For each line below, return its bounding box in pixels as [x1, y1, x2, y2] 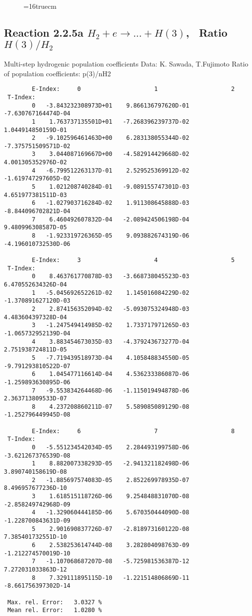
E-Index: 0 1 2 [32, 86, 235, 93]
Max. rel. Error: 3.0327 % [7, 598, 102, 606]
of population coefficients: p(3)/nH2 [4, 68, 111, 78]
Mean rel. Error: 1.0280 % [7, 607, 102, 614]
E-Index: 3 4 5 [32, 257, 235, 264]
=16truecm [23, 1, 57, 11]
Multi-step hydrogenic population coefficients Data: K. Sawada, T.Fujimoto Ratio [4, 59, 249, 69]
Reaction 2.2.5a [4, 24, 84, 40]
